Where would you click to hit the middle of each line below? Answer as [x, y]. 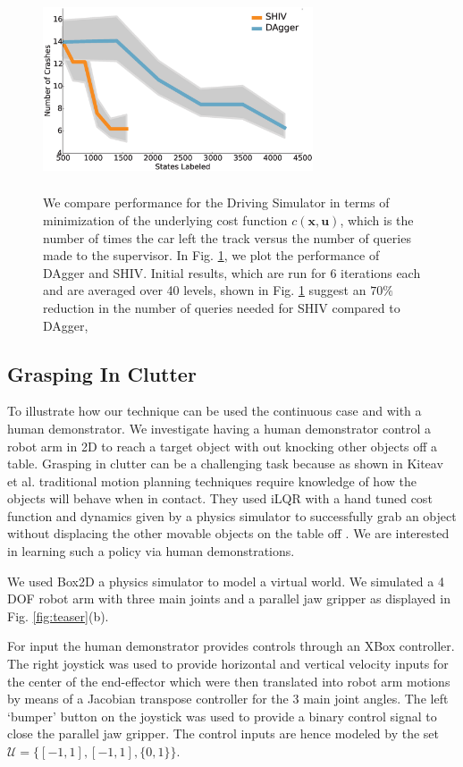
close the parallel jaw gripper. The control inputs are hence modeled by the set [223, 733]
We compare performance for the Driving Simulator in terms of [216, 202]
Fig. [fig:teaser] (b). [58, 615]
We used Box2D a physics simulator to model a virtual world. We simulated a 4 [226, 581]
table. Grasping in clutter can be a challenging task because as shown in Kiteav [225, 464]
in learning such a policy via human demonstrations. [151, 551]
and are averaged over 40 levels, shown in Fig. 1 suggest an [205, 290]
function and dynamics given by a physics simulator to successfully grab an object [232, 515]
